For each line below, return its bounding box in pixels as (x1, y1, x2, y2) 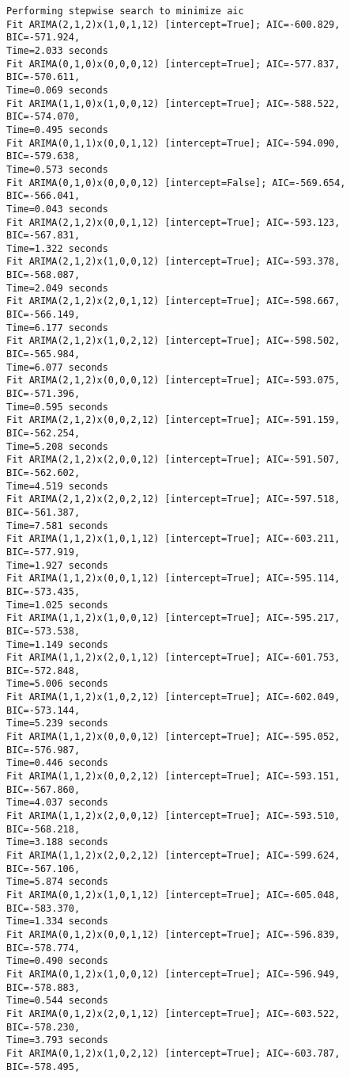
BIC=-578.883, (6, 981, 81, 993)
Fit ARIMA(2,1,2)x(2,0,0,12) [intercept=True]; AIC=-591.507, (6, 454, 341, 466)
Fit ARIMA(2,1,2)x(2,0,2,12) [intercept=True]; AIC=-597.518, (6, 493, 341, 505)
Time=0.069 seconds (6, 84, 108, 96)
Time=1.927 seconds (6, 559, 108, 571)
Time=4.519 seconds (6, 480, 108, 492)
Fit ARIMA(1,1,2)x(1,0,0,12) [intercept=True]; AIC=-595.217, (6, 612, 341, 624)
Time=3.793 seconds (6, 1034, 108, 1046)
